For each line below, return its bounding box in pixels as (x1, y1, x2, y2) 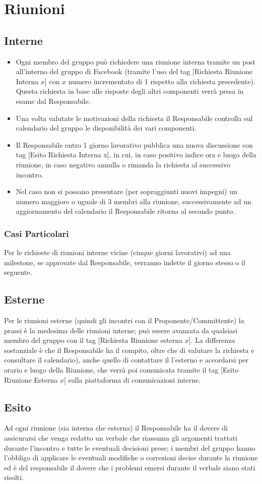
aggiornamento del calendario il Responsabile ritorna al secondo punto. (16, 206, 235, 216)
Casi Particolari (4, 227, 69, 239)
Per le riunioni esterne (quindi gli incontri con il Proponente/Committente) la (4, 315, 244, 326)
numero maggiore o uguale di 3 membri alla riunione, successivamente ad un (16, 196, 251, 206)
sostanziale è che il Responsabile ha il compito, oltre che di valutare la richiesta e (4, 344, 254, 355)
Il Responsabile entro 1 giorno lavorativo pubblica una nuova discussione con (16, 139, 253, 150)
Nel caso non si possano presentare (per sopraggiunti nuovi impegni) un (16, 186, 237, 197)
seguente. (4, 267, 32, 277)
